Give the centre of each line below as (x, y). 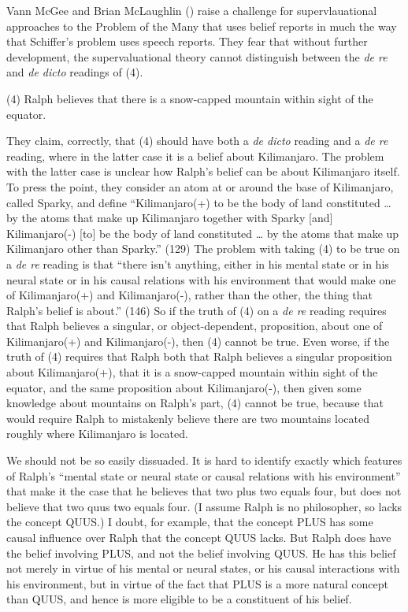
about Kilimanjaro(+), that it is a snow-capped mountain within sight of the (192, 372)
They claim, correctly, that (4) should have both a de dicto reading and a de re (197, 141)
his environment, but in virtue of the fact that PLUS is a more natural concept (197, 583)
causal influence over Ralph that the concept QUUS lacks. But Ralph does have (199, 537)
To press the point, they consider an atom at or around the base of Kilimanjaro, (200, 186)
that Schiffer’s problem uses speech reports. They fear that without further (187, 41)
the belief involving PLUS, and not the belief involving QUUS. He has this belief (201, 553)
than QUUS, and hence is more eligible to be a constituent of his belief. (179, 599)
